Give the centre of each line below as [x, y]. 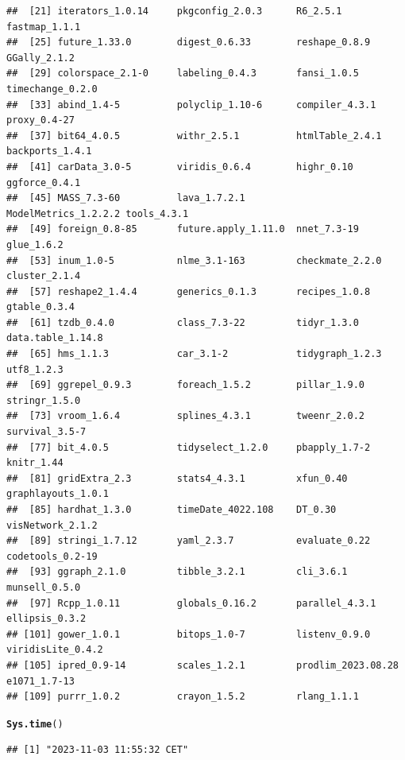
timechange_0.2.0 [52, 89]
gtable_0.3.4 [40, 307]
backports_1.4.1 [49, 151]
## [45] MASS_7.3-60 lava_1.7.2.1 [126, 198]
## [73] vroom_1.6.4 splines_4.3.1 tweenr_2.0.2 [186, 416]
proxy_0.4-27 [40, 120]
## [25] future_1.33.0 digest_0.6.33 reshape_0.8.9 [189, 43]
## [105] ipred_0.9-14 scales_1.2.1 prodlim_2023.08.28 [202, 665]
